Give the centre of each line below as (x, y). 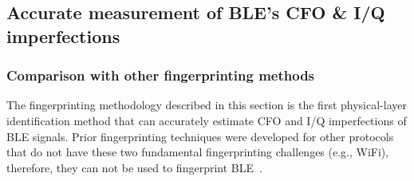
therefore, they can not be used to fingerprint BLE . (134, 167)
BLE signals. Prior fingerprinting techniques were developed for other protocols (200, 136)
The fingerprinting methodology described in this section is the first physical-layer (207, 105)
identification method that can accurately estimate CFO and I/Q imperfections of (207, 120)
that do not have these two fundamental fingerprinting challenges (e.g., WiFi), (198, 152)
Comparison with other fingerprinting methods (161, 75)
